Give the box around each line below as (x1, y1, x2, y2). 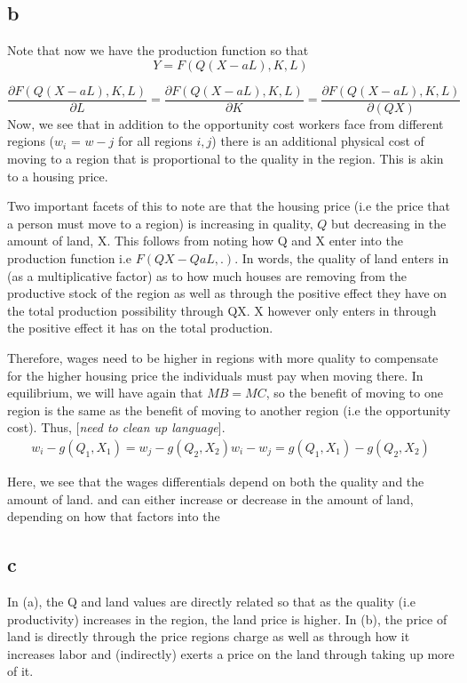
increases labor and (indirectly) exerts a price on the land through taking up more (7, 644, 455, 663)
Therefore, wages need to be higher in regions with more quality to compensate (7, 348, 439, 366)
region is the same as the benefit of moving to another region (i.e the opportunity (7, 400, 451, 419)
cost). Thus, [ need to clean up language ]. (7, 418, 226, 437)
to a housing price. (7, 166, 108, 185)
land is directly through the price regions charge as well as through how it (7, 627, 410, 646)
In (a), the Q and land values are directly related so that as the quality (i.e (7, 591, 416, 610)
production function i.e (7, 249, 132, 268)
